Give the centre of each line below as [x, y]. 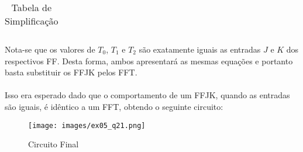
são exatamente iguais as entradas [200, 49]
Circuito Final [54, 144]
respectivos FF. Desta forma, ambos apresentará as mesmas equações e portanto [149, 61]
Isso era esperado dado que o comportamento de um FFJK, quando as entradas [147, 95]
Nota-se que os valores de [50, 49]
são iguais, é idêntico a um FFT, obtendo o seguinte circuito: [114, 106]
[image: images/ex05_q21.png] [87, 125]
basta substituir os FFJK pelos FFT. [71, 72]
